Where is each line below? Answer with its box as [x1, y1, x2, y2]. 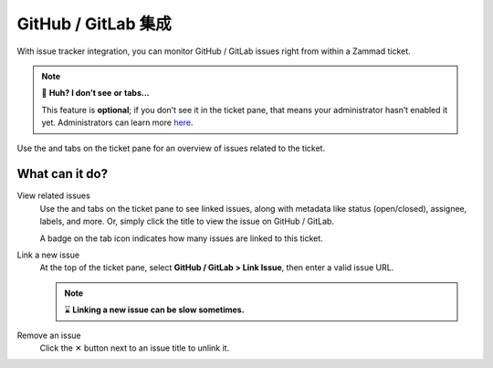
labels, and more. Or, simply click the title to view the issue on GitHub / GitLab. [39, 216, 335, 227]
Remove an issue [16, 330, 81, 341]
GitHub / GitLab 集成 [16, 14, 173, 34]
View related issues [16, 190, 90, 201]
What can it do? [16, 166, 109, 182]
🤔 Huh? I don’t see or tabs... [41, 88, 150, 99]
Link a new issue [16, 249, 80, 260]
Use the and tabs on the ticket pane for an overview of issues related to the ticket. [16, 142, 326, 153]
